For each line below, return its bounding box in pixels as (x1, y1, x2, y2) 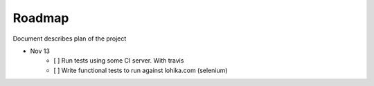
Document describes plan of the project (12, 34, 127, 43)
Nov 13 (30, 47, 50, 55)
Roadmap (12, 10, 69, 25)
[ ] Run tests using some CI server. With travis (53, 56, 184, 65)
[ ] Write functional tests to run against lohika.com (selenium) (53, 66, 228, 74)
